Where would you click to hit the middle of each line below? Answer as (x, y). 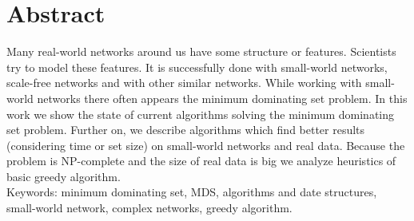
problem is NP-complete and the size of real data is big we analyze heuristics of (201, 161)
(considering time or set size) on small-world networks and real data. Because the (206, 145)
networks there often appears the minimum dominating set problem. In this (222, 98)
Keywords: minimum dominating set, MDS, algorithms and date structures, (192, 192)
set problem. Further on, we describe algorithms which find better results (186, 130)
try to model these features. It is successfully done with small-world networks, (197, 67)
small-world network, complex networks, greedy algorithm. (149, 208)
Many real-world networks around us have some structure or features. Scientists (201, 51)
